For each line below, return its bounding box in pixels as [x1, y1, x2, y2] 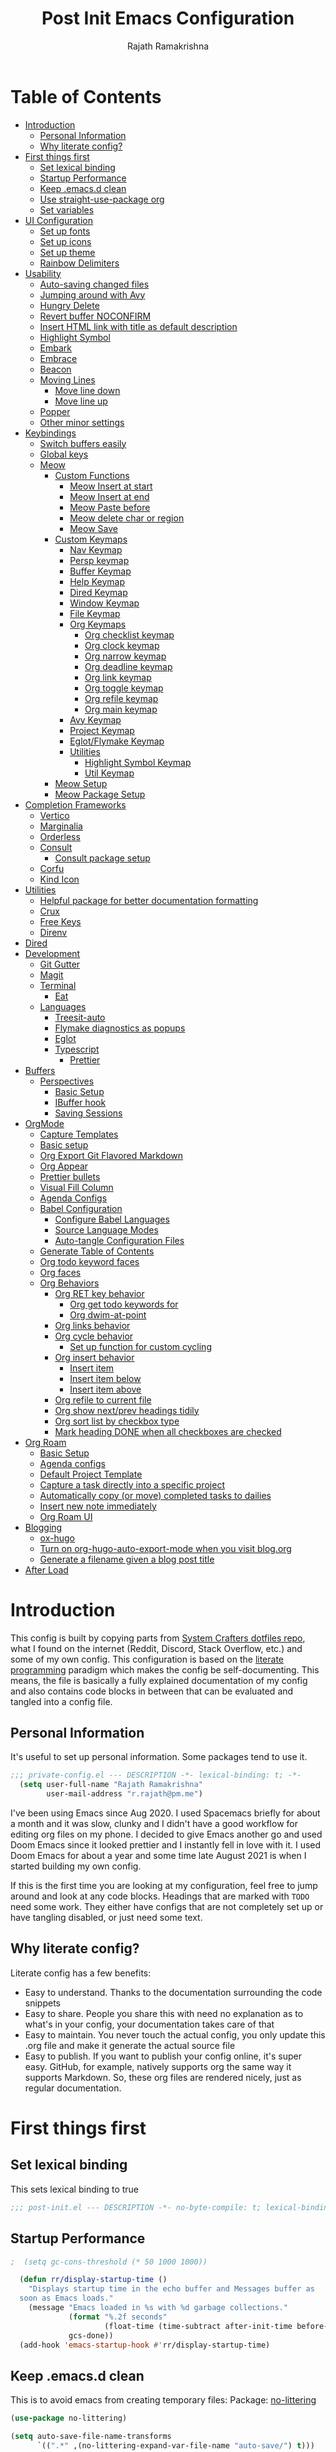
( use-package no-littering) [10, 2413, 128, 2424]
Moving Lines [39, 373, 96, 386]
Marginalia [39, 820, 83, 832]
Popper [39, 405, 71, 417]
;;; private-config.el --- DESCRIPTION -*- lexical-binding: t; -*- [10, 1770, 302, 1781]
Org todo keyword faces [39, 1255, 140, 1267]
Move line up [54, 395, 108, 407]
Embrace [39, 352, 78, 364]
